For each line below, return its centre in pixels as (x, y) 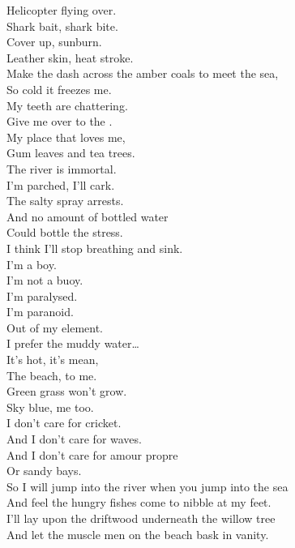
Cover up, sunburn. (54, 42)
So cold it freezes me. (59, 89)
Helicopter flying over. (62, 10)
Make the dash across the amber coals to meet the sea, (143, 73)
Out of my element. (55, 327)
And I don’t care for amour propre (92, 454)
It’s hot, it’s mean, (53, 360)
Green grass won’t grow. (67, 391)
